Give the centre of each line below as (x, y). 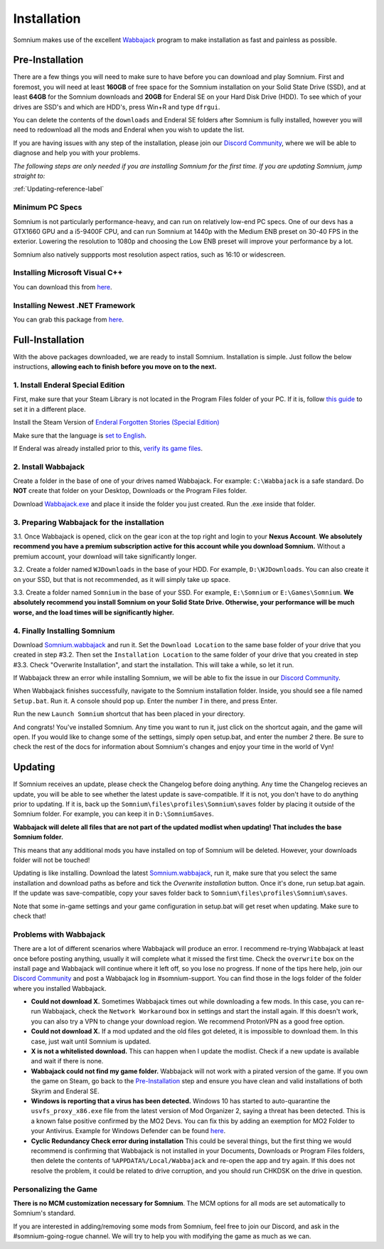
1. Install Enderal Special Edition (69, 386)
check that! (30, 916)
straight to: (29, 176)
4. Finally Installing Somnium (64, 631)
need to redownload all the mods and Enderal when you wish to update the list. (129, 130)
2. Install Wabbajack (49, 467)
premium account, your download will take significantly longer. (105, 556)
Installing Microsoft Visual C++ (68, 272)
